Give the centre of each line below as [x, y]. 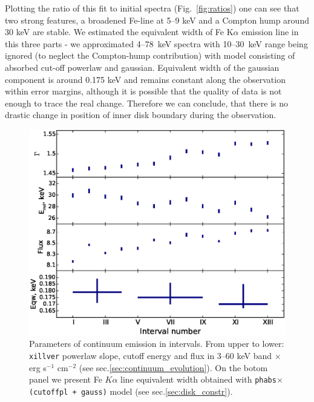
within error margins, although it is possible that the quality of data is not [143, 91]
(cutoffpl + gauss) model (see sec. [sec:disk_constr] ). [131, 391]
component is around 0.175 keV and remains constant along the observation [145, 79]
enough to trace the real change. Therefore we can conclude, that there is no [147, 103]
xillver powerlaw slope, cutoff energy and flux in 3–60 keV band [151, 356]
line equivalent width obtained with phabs [198, 379]
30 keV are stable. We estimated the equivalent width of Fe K [119, 32]
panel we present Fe [66, 379]
